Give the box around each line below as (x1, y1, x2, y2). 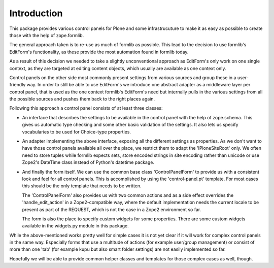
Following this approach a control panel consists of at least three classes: (9, 105, 163, 111)
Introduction (9, 8, 63, 19)
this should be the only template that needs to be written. (22, 183, 142, 189)
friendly (9, 82, 26, 88)
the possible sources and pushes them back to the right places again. (9, 96, 155, 102)
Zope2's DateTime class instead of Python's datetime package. (22, 159, 155, 165)
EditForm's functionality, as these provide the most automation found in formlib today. (9, 49, 189, 55)
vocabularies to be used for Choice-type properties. (22, 128, 131, 135)
